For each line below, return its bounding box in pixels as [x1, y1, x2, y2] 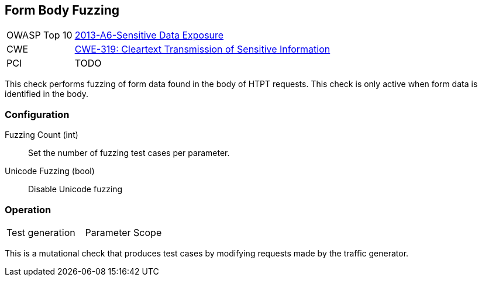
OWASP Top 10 [6, 29, 73, 41]
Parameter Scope [85, 226, 162, 238]
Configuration [5, 108, 70, 120]
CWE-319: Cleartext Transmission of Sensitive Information [74, 43, 330, 55]
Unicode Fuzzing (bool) [5, 166, 95, 176]
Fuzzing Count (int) [5, 130, 78, 140]
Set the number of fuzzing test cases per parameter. [28, 148, 230, 158]
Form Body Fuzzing [5, 3, 120, 18]
